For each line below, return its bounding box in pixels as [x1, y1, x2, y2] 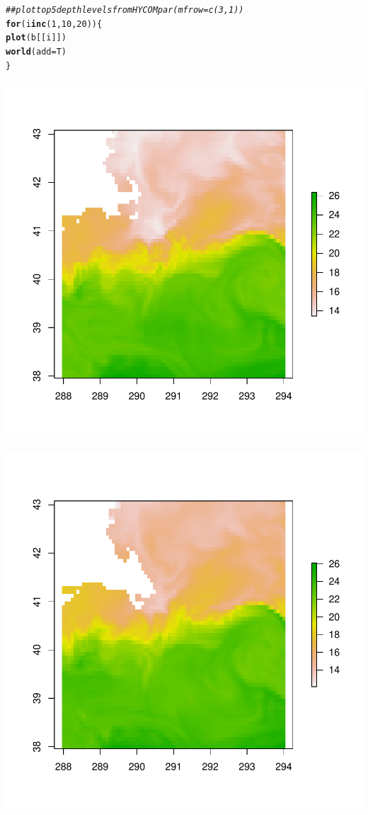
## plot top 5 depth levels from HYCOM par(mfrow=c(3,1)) [6, 5, 244, 15]
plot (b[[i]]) [6, 33, 67, 43]
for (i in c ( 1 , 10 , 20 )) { [6, 18, 103, 29]
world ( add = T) [6, 46, 67, 57]
